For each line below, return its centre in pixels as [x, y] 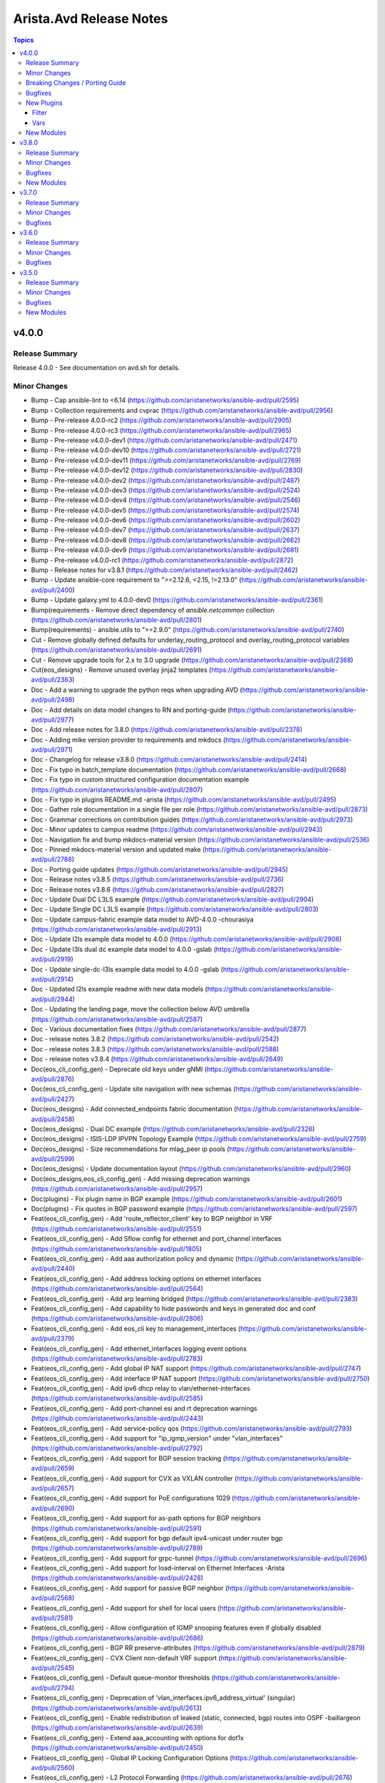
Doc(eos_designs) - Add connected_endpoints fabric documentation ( [134, 1109]
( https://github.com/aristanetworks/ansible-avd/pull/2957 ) [117, 1189]
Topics [24, 40]
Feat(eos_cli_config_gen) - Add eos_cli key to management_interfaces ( [136, 1328]
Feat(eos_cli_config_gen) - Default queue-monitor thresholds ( [122, 1678]
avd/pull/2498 [52, 700]
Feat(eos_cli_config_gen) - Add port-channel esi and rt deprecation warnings [144, 1408]
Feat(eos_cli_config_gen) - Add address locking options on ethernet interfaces [146, 1278]
